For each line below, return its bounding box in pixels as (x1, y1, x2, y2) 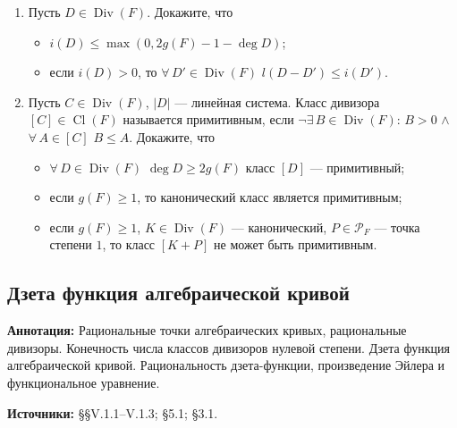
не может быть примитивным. (214, 235, 377, 254)
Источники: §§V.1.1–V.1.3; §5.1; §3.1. (7, 403, 218, 422)
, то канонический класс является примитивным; (137, 188, 402, 206)
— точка (374, 217, 420, 236)
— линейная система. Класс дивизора (174, 92, 380, 111)
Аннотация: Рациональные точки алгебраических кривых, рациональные (7, 321, 407, 340)
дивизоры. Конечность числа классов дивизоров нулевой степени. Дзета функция (7, 338, 450, 357)
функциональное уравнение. (7, 373, 160, 391)
